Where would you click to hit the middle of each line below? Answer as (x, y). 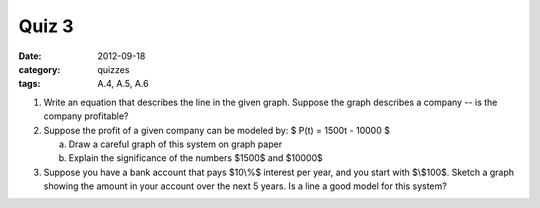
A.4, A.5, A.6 (123, 84)
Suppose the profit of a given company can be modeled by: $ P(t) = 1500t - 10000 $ (216, 130)
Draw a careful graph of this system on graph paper (175, 144)
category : (39, 69)
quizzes (113, 69)
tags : (29, 84)
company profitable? (86, 116)
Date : (30, 56)
